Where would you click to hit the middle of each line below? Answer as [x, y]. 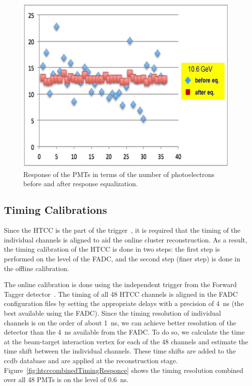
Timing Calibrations [55, 210]
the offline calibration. [37, 268]
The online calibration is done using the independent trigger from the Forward [120, 284]
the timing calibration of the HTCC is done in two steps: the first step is [112, 249]
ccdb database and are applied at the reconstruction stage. [91, 360]
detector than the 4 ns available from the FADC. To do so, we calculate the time [124, 332]
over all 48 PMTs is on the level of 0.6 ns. [66, 379]
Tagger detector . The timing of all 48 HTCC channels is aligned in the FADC [121, 294]
